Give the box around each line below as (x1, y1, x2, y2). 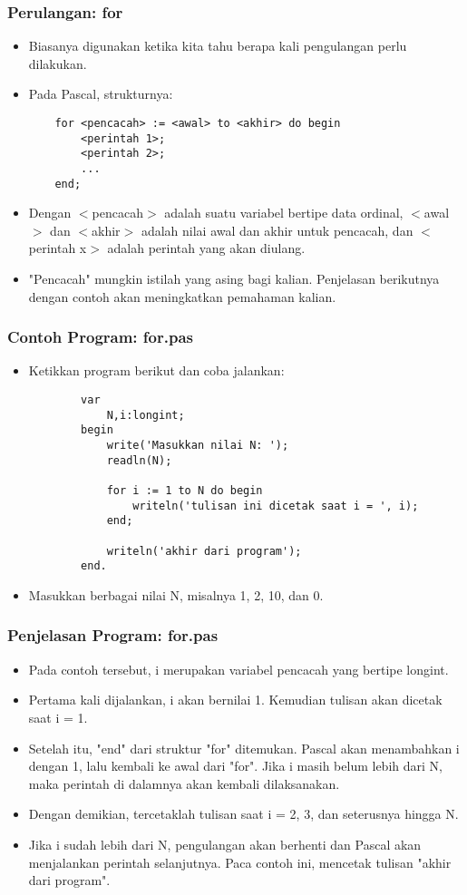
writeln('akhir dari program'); (106, 544, 302, 558)
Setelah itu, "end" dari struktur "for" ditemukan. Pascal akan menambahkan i (28, 738, 460, 757)
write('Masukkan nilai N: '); (106, 439, 289, 452)
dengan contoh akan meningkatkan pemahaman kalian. (28, 287, 336, 306)
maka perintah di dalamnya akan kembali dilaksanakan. (28, 773, 340, 793)
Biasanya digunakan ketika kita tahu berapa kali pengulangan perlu (28, 36, 407, 55)
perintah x (28, 238, 87, 258)
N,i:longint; (106, 408, 185, 422)
